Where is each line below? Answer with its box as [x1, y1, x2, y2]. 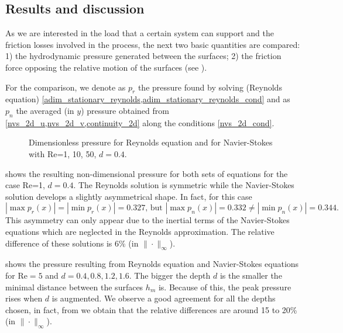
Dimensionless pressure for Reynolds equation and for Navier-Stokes [29, 136, 273, 148]
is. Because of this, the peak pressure [158, 280, 291, 293]
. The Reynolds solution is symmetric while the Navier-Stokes [73, 179, 294, 191]
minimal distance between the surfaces [5, 280, 143, 293]
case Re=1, [5, 179, 45, 191]
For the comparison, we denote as [5, 81, 126, 93]
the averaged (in [16, 104, 74, 116]
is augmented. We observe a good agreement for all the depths [52, 292, 276, 304]
